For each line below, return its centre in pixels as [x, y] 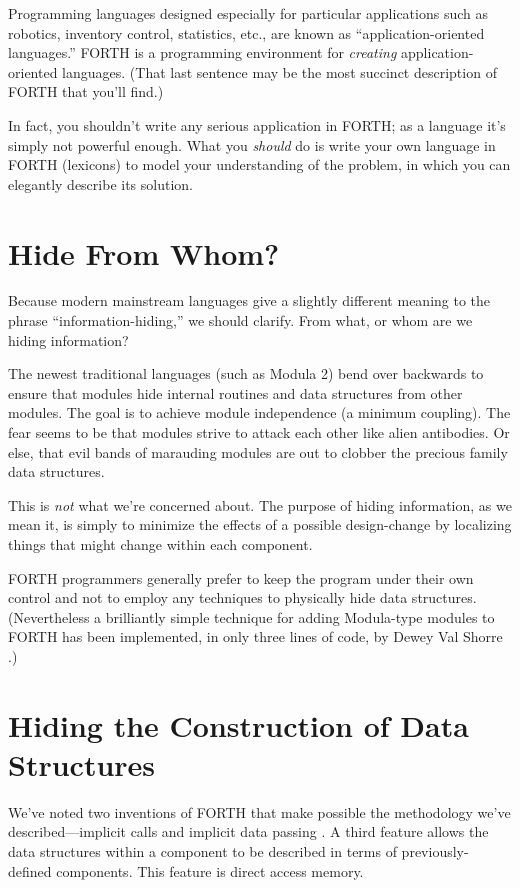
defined [30, 870]
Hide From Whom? [144, 252]
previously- [435, 851]
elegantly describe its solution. [100, 183]
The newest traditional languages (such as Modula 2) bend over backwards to [246, 373]
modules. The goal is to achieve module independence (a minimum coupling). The [259, 412]
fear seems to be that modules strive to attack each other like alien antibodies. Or [259, 432]
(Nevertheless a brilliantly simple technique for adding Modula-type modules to [251, 616]
